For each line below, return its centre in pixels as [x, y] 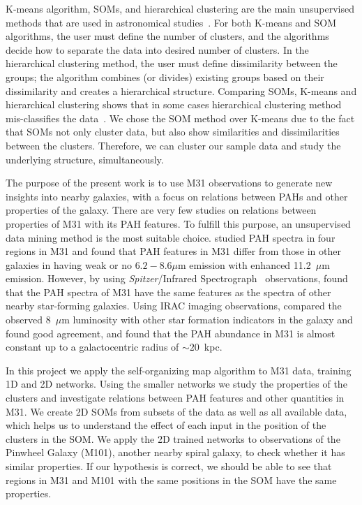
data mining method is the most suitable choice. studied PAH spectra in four [171, 237]
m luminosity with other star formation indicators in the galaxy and [207, 320]
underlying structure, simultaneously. [85, 159]
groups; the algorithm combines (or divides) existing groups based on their [165, 76]
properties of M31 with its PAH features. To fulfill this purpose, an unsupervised [178, 223]
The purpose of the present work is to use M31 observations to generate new [169, 183]
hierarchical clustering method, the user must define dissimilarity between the [172, 63]
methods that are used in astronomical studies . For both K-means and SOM [171, 22]
